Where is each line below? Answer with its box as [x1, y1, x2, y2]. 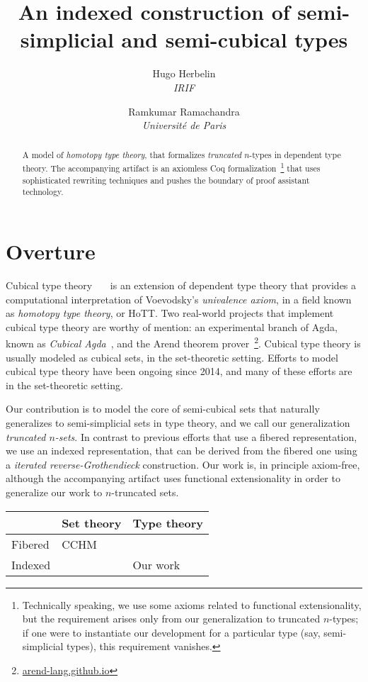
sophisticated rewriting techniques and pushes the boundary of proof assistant [22, 174, 310, 186]
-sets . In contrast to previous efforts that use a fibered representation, [54, 429, 357, 444]
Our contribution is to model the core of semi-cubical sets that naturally [6, 401, 320, 416]
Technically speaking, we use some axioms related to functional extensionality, [22, 597, 362, 612]
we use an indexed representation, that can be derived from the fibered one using [6, 443, 357, 458]
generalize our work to [6, 484, 103, 499]
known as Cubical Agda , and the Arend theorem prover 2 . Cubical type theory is [6, 334, 361, 351]
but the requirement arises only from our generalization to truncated [22, 611, 321, 626]
